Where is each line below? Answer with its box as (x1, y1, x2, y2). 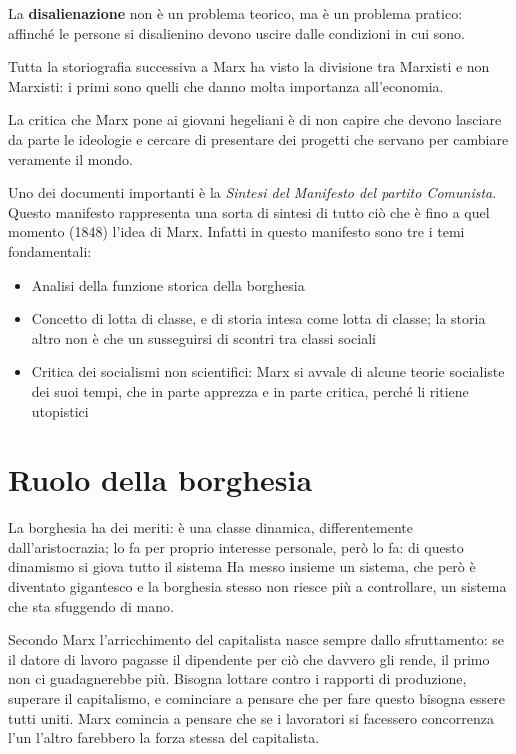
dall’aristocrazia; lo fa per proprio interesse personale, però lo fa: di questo (8, 536, 464, 557)
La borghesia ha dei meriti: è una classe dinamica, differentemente (8, 517, 413, 538)
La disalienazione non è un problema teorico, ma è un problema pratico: (8, 3, 463, 23)
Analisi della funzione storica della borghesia (31, 274, 305, 295)
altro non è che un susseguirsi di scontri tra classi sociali (31, 327, 376, 348)
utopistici (31, 400, 89, 421)
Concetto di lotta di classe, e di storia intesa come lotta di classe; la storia (31, 308, 486, 329)
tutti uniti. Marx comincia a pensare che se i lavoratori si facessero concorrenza (8, 707, 494, 728)
